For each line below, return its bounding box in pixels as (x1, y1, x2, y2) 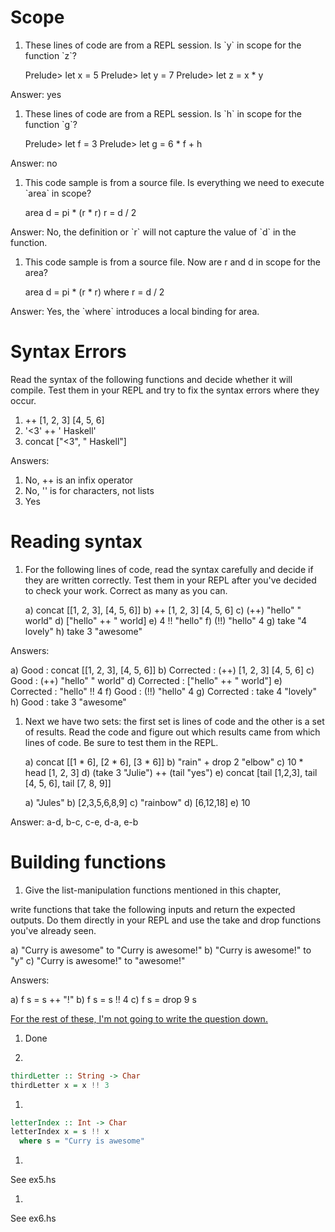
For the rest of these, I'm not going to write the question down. (10, 1012, 268, 1025)
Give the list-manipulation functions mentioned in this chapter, (24, 884, 282, 896)
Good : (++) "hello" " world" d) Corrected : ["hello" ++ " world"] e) (10, 674, 283, 686)
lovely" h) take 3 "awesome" (24, 625, 143, 637)
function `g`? (24, 118, 78, 130)
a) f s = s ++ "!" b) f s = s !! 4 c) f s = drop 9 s (10, 993, 197, 1005)
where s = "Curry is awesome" (19, 1136, 145, 1146)
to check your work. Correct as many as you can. (24, 584, 228, 596)
